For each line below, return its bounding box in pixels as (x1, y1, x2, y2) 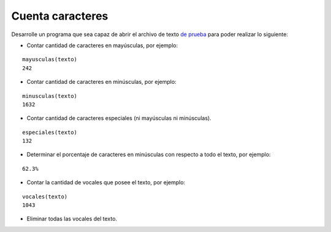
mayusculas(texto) (22, 56, 78, 63)
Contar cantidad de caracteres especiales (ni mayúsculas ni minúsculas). (26, 114, 211, 122)
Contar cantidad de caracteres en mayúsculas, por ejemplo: (26, 42, 178, 49)
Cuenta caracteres (11, 9, 108, 23)
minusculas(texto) (22, 92, 78, 99)
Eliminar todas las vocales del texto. (26, 215, 118, 223)
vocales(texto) (22, 193, 68, 200)
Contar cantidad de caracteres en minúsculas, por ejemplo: (26, 78, 177, 86)
